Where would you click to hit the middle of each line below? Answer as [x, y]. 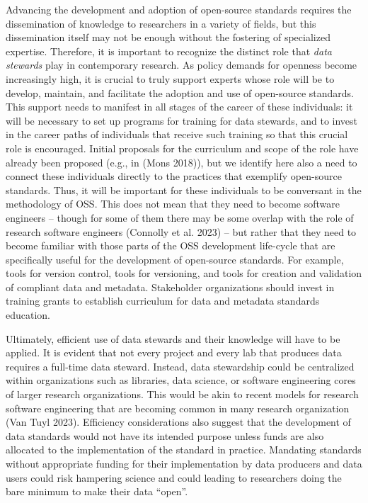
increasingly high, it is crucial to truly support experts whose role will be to [170, 78]
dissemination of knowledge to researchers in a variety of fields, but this [161, 23]
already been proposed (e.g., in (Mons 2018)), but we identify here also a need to [182, 162]
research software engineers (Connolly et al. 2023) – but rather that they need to [181, 231]
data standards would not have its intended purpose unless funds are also [165, 435]
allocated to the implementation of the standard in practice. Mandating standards [184, 450]
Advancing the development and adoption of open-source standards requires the [179, 9]
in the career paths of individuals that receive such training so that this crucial [177, 134]
